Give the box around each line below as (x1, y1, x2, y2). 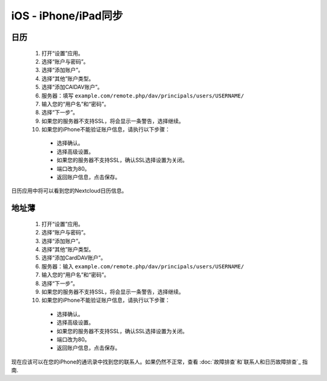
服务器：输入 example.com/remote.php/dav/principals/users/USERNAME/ (41, 262, 245, 270)
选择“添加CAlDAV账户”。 (41, 84, 103, 91)
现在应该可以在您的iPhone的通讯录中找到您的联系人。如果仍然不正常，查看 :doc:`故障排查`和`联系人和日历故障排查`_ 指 (11, 358, 308, 365)
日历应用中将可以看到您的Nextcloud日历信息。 (11, 187, 127, 194)
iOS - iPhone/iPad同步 (11, 9, 124, 22)
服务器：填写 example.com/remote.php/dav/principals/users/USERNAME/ (41, 91, 245, 99)
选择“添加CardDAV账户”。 (41, 254, 107, 262)
